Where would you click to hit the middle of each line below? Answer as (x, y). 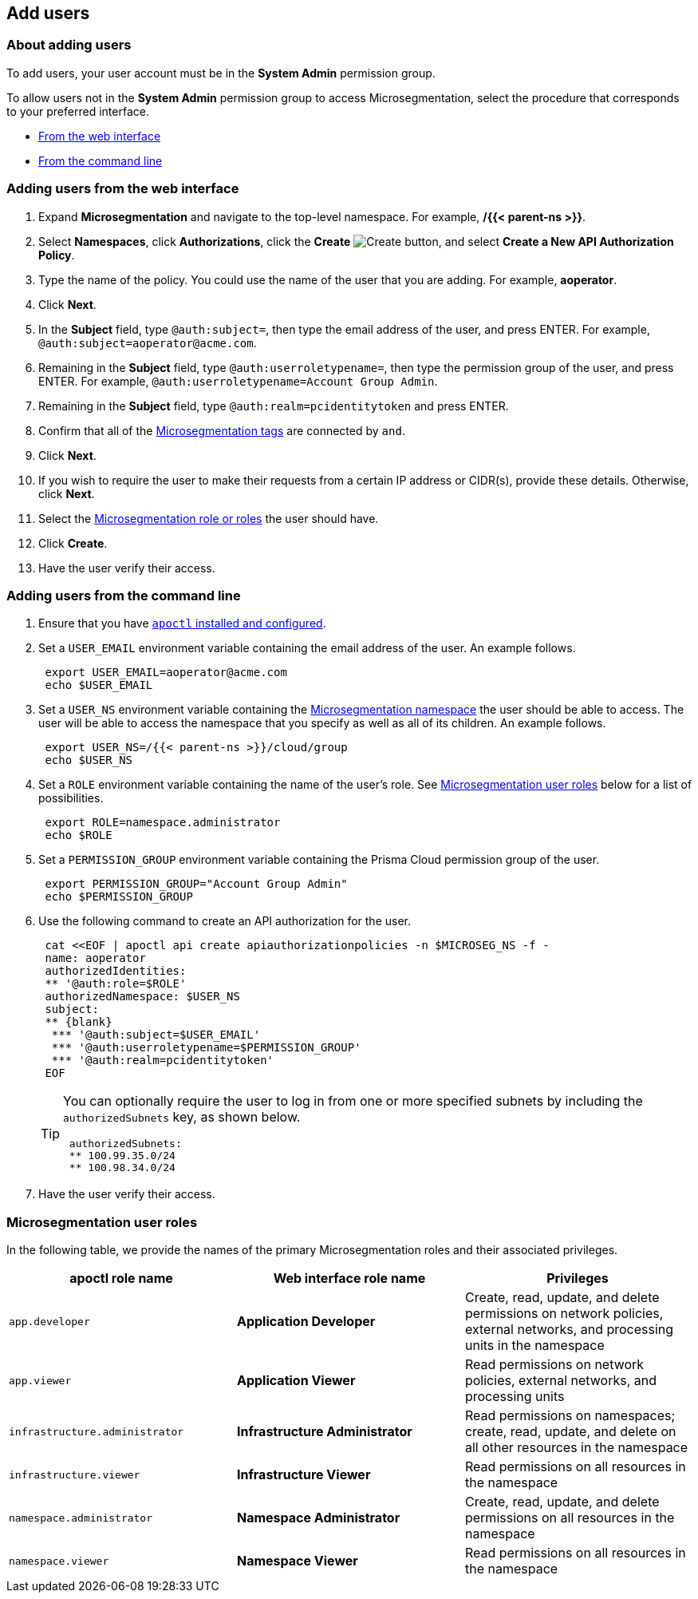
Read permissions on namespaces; (570, 1416)
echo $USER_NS (89, 760)
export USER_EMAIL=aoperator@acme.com (166, 673)
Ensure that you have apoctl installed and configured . (182, 623)
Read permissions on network (554, 1365)
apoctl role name (121, 1278)
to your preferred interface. (78, 111)
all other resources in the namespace (576, 1448)
